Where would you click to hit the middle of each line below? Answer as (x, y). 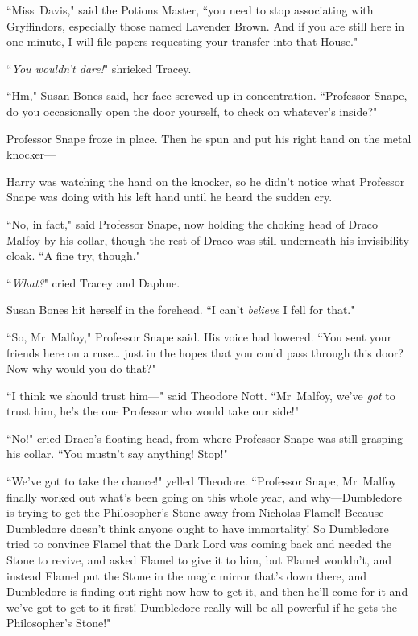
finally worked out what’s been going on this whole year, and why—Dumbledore (204, 496)
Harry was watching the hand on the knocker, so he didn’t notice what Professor (206, 181)
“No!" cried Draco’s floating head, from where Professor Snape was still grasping (205, 438)
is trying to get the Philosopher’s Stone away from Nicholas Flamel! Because (195, 512)
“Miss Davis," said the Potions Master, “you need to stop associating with (190, 10)
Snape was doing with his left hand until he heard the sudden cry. (170, 197)
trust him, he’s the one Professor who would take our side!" (153, 411)
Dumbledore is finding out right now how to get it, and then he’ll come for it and (207, 591)
